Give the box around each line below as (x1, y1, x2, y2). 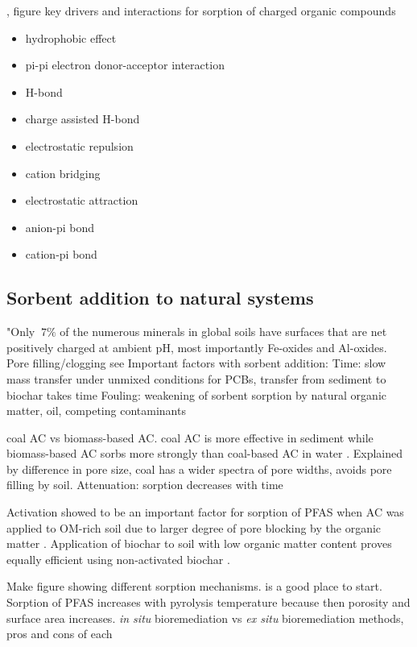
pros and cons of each (6, 625, 113, 642)
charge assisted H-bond (25, 110, 140, 127)
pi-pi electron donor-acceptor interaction (25, 56, 225, 73)
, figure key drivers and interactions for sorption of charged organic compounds (6, 2, 396, 19)
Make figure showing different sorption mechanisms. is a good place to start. (6, 578, 382, 595)
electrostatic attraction (25, 192, 138, 209)
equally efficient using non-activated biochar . (6, 550, 230, 567)
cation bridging (25, 164, 101, 181)
